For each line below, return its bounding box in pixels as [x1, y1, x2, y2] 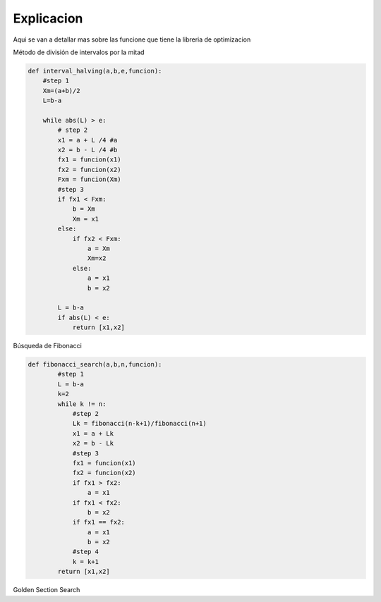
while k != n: [57, 400, 107, 408]
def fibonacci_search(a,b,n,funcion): [28, 360, 162, 369]
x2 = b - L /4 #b [57, 146, 118, 154]
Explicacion [13, 11, 83, 26]
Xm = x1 [72, 215, 99, 223]
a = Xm [87, 244, 111, 252]
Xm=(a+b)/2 [42, 87, 80, 94]
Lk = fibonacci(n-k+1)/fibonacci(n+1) [72, 419, 207, 428]
